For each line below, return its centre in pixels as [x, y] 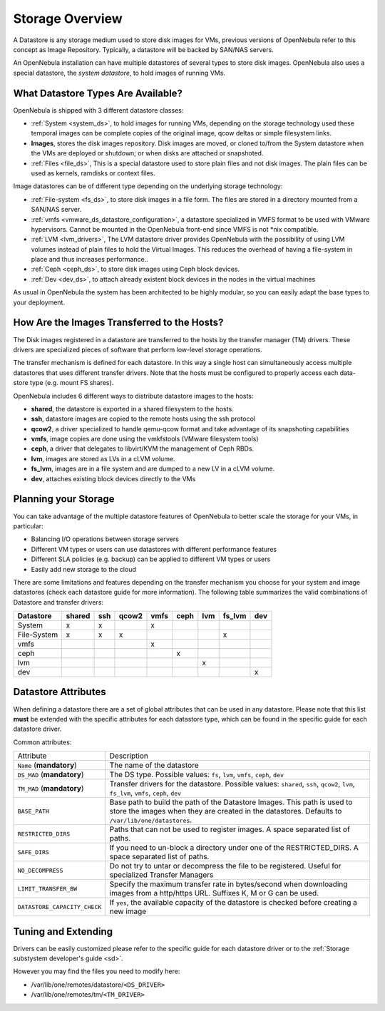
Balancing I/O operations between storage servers [105, 539]
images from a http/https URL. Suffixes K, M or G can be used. [214, 893]
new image [128, 911]
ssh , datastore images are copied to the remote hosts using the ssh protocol [143, 419]
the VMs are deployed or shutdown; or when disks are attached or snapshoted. [147, 153]
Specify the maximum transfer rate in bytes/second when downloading [229, 884]
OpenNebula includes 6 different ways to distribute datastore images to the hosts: [133, 396]
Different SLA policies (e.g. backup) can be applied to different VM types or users [151, 559]
